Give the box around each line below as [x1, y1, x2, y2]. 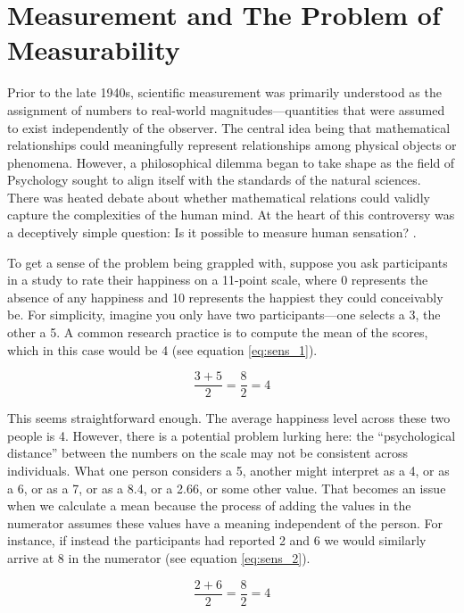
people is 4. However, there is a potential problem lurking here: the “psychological [7, 426, 456, 444]
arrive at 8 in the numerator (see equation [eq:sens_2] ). [7, 549, 311, 567]
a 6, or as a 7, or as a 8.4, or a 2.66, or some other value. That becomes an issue [7, 478, 446, 497]
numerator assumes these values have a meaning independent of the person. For [7, 513, 443, 532]
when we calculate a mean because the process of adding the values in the [7, 496, 411, 515]
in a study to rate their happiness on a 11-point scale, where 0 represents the [7, 270, 428, 289]
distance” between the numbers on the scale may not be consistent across [7, 443, 408, 462]
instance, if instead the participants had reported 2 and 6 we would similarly [7, 531, 427, 550]
